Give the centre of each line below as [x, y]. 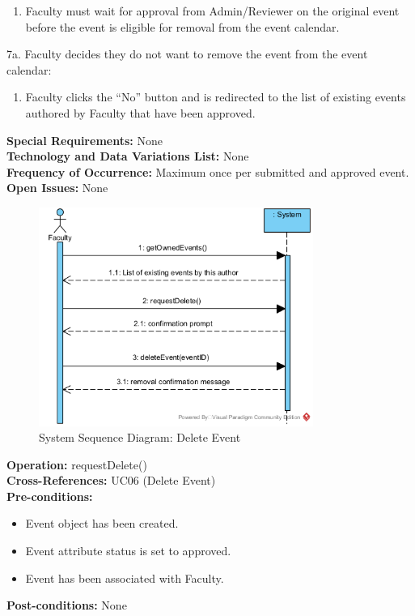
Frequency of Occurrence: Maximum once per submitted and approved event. [208, 171]
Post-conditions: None [67, 605]
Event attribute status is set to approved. [128, 551]
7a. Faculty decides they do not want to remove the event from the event [187, 54]
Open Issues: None [57, 188]
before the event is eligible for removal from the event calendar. [182, 26]
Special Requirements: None [85, 140]
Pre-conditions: [50, 496]
